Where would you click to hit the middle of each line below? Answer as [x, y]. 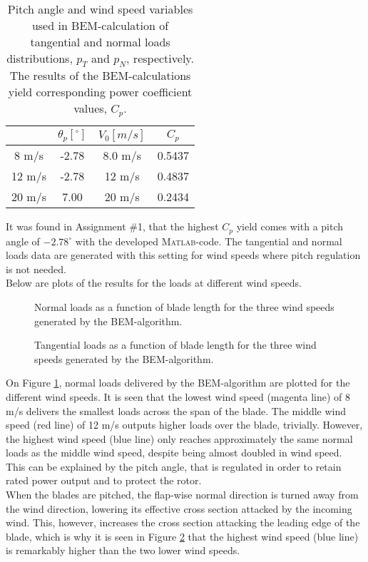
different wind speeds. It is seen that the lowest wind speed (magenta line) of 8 [178, 396]
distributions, [40, 58]
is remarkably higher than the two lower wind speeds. [123, 550]
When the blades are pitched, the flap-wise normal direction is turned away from [182, 495]
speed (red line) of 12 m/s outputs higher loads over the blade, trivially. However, [184, 425]
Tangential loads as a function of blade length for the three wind [175, 345]
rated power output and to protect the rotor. [104, 480]
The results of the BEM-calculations [100, 76]
